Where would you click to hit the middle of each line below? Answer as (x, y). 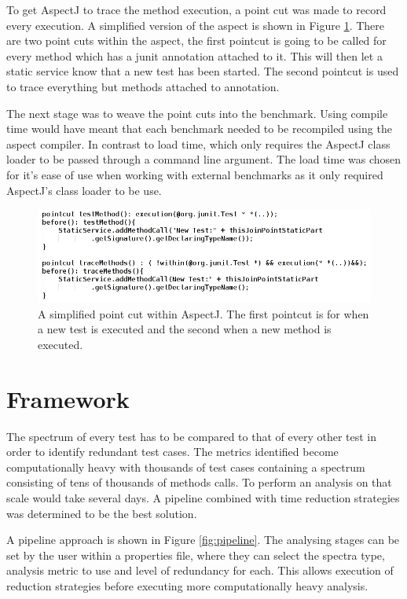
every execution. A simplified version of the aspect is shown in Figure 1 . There (195, 25)
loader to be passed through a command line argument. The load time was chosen (204, 159)
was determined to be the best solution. (102, 513)
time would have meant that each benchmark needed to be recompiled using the (199, 129)
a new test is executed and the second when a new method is (185, 329)
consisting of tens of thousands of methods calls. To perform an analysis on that (199, 482)
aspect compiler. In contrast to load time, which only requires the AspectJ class (198, 143)
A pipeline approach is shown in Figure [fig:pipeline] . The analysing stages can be (203, 540)
